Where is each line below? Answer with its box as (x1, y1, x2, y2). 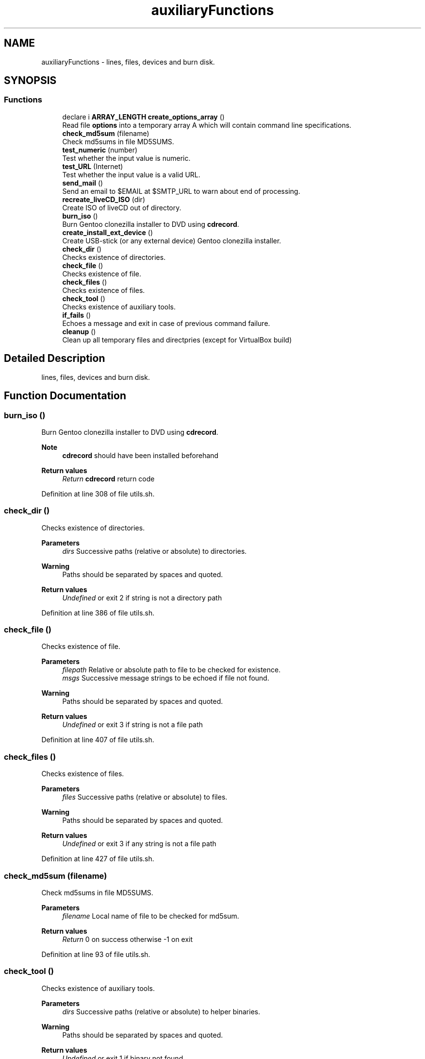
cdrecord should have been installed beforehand (62, 451, 219, 460)
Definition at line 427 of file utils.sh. (41, 854, 154, 863)
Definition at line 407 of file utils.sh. (41, 735, 154, 744)
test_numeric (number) (62, 145, 138, 154)
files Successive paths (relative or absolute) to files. (62, 793, 228, 802)
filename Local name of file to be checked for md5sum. (62, 911, 239, 920)
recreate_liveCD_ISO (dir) (62, 195, 145, 204)
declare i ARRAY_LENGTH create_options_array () (62, 112, 225, 121)
